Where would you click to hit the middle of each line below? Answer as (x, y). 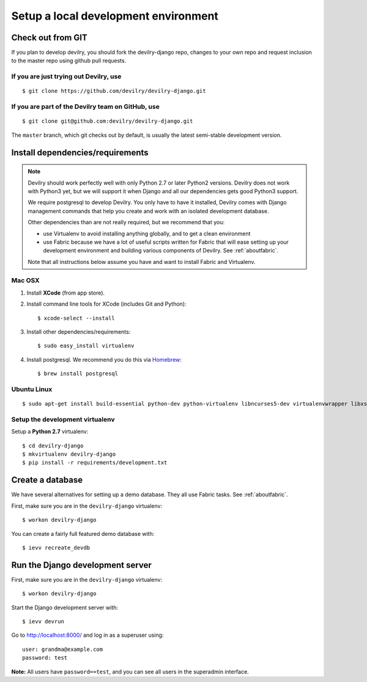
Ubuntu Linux (32, 389)
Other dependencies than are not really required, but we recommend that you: (126, 222)
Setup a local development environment (115, 16)
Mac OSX (25, 280)
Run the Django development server (82, 565)
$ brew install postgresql (78, 374)
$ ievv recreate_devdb (56, 548)
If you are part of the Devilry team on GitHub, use (86, 107)
